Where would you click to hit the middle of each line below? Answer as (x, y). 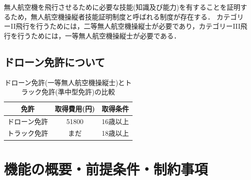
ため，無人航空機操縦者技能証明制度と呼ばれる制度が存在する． (112, 16)
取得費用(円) (75, 108)
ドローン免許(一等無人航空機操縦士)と (65, 82)
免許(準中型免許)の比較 (78, 92)
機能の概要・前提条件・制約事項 (106, 169)
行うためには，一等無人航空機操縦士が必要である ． (99, 35)
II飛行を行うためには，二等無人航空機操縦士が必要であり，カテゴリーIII (125, 26)
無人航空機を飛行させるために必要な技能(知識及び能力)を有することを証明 (122, 7)
